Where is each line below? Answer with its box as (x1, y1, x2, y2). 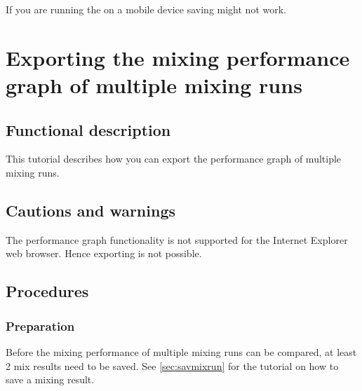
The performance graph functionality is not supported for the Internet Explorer (6, 232, 348, 247)
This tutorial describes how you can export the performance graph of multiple (6, 151, 342, 166)
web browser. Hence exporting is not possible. (6, 246, 202, 261)
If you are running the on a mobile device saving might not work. (6, 2, 286, 16)
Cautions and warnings (6, 199, 176, 221)
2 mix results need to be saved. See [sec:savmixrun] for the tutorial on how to (6, 358, 339, 373)
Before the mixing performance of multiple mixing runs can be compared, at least (6, 344, 357, 359)
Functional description (6, 118, 171, 140)
